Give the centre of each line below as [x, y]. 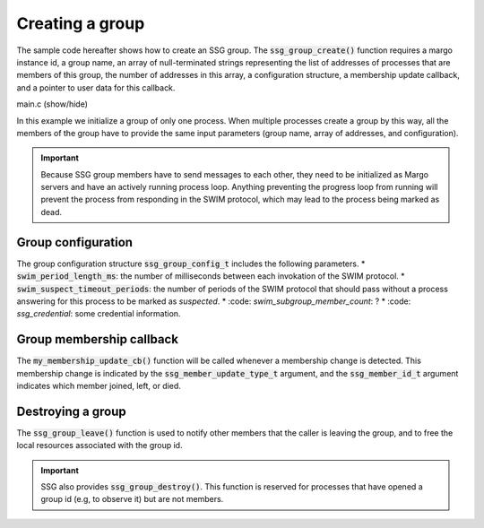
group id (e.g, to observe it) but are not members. [132, 499]
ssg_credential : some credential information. [99, 314]
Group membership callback [98, 339]
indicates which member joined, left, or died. [99, 386]
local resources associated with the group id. [99, 446]
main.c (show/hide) [52, 104]
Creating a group [81, 23]
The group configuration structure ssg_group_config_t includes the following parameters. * [191, 264]
